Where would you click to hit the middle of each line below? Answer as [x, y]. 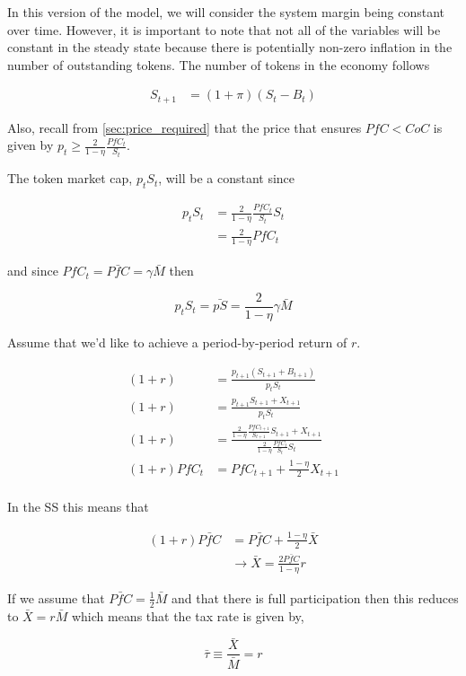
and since [33, 271]
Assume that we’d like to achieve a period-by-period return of [177, 342]
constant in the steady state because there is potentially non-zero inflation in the [230, 47]
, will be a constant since [227, 178]
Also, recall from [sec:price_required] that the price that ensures [185, 127]
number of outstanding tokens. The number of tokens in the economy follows [219, 64]
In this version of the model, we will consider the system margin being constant [226, 12]
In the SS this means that [78, 507]
